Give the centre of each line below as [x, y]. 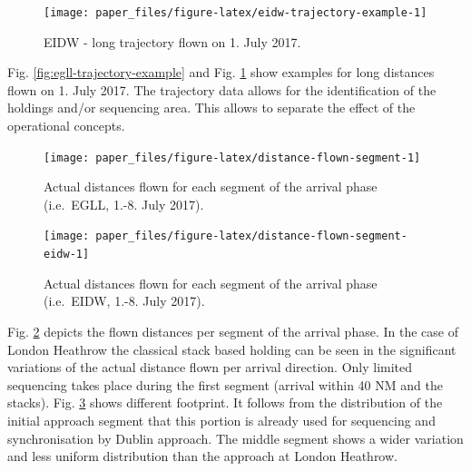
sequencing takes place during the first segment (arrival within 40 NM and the [225, 384]
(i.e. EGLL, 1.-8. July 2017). [124, 204]
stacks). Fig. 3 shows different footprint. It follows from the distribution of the [225, 402]
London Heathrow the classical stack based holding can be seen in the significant [232, 349]
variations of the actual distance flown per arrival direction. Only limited [210, 367]
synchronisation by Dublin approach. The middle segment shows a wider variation [235, 438]
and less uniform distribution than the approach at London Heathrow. [202, 456]
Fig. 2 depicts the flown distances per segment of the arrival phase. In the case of [233, 331]
